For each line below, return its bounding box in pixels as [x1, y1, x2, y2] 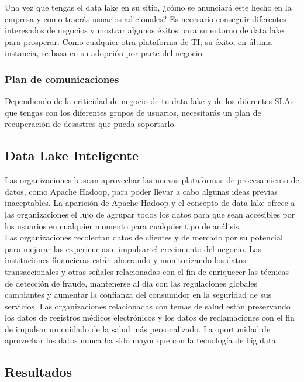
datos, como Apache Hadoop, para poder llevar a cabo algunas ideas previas [5, 185, 278, 197]
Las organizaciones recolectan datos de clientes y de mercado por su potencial [5, 231, 283, 243]
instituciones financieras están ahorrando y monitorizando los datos [5, 254, 246, 266]
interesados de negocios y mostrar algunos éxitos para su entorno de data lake [5, 24, 284, 36]
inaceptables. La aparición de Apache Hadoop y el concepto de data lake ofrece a [5, 197, 295, 209]
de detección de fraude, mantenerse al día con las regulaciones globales [5, 277, 258, 289]
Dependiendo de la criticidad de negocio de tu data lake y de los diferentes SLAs [5, 95, 294, 107]
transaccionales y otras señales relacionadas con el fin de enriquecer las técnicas [5, 265, 289, 277]
